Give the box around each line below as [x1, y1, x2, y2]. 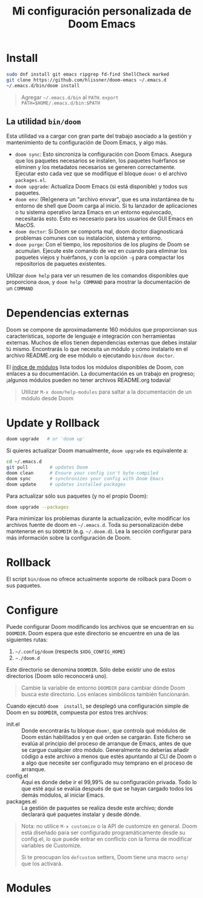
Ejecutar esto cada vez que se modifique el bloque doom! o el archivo [15, 170, 188, 177]
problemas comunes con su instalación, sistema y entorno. [15, 235, 162, 242]
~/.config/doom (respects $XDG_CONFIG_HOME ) [15, 648, 125, 655]
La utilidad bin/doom [6, 116, 81, 127]
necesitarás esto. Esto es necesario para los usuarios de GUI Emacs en [15, 215, 193, 223]
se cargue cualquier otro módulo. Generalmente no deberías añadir [21, 746, 190, 754]
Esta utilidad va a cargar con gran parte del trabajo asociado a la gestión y [6, 132, 192, 140]
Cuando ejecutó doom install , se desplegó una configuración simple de [6, 702, 189, 710]
